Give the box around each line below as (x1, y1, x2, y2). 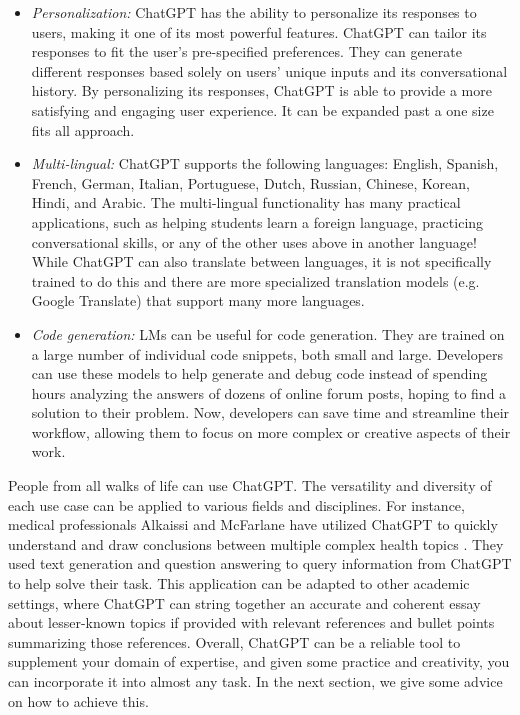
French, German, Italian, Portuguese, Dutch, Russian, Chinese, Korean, (31, 172, 470, 193)
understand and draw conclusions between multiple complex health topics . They (8, 533, 504, 554)
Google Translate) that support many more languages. (31, 290, 365, 311)
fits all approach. (31, 119, 135, 140)
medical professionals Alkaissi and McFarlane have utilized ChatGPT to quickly (8, 514, 498, 535)
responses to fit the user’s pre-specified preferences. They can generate (31, 41, 462, 62)
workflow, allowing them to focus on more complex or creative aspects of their (31, 421, 511, 442)
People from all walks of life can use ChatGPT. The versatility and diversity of (8, 475, 492, 496)
